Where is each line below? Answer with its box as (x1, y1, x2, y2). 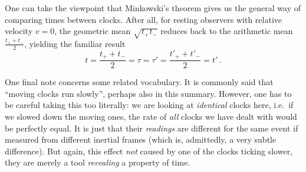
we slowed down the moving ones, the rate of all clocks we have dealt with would (5, 110, 297, 123)
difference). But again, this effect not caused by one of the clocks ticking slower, (5, 144, 293, 157)
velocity (5, 25, 33, 37)
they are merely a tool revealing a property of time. (5, 156, 190, 168)
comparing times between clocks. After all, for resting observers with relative (5, 13, 282, 25)
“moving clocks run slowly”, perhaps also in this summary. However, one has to (5, 87, 292, 99)
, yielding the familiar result (24, 37, 126, 49)
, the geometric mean (54, 25, 131, 37)
